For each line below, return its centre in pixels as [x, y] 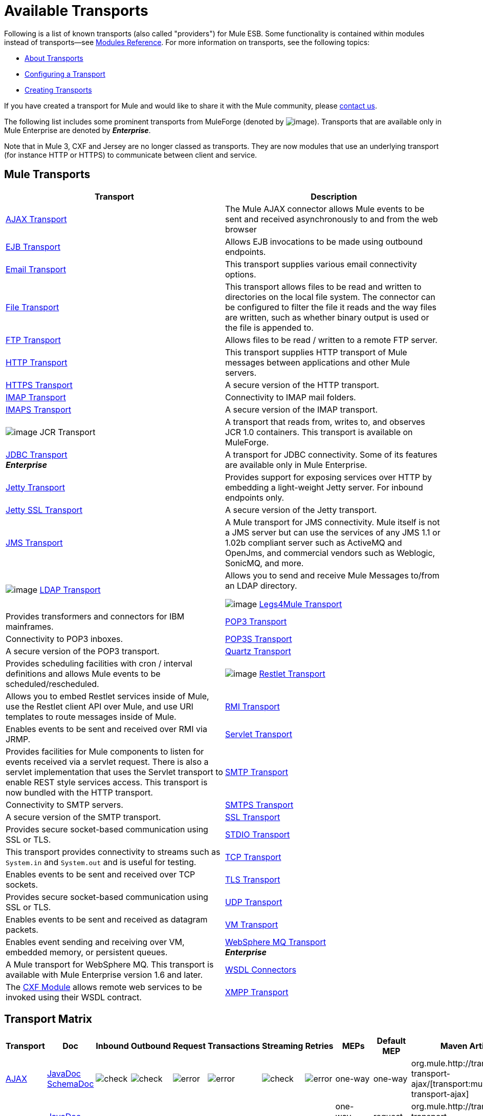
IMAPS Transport [38, 409]
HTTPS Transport [39, 385]
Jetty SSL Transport [44, 510]
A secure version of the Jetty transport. [301, 510]
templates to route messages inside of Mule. [91, 716]
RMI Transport [253, 706]
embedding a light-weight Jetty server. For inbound [324, 487]
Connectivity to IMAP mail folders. [291, 397]
